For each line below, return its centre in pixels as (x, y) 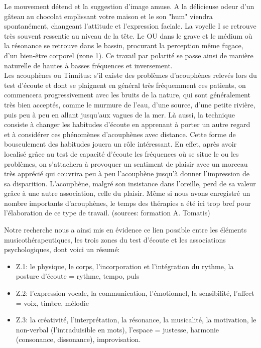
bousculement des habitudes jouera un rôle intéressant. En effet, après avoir (120, 144)
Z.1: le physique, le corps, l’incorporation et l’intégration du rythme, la (125, 266)
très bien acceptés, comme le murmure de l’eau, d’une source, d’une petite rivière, (130, 104)
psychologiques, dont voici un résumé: (62, 249)
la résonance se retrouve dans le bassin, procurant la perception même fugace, (124, 45)
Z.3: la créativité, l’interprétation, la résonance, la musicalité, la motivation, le (136, 320)
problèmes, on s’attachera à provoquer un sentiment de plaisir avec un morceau (126, 163)
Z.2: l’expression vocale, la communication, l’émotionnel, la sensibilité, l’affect (135, 293)
